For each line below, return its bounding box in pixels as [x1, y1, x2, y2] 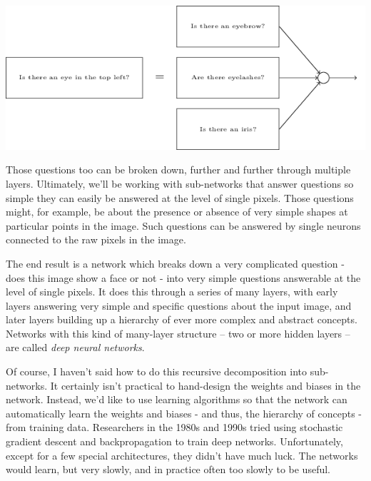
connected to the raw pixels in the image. [6, 232, 186, 247]
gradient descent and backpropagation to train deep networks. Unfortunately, [6, 434, 343, 449]
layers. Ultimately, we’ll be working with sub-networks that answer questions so [6, 176, 354, 191]
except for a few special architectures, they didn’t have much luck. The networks [6, 447, 358, 462]
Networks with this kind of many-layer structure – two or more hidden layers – [6, 325, 350, 340]
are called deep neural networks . [6, 340, 145, 355]
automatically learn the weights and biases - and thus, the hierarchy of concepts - [6, 405, 362, 420]
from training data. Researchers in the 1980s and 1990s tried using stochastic [6, 420, 343, 435]
